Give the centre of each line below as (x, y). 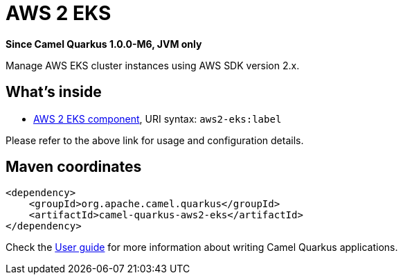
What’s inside (54, 92)
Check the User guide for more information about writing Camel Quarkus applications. (202, 247)
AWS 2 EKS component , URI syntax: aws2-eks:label (158, 119)
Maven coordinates (74, 167)
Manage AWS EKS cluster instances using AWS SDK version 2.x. (153, 65)
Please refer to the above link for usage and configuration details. (155, 140)
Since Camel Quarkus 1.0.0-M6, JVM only (104, 44)
